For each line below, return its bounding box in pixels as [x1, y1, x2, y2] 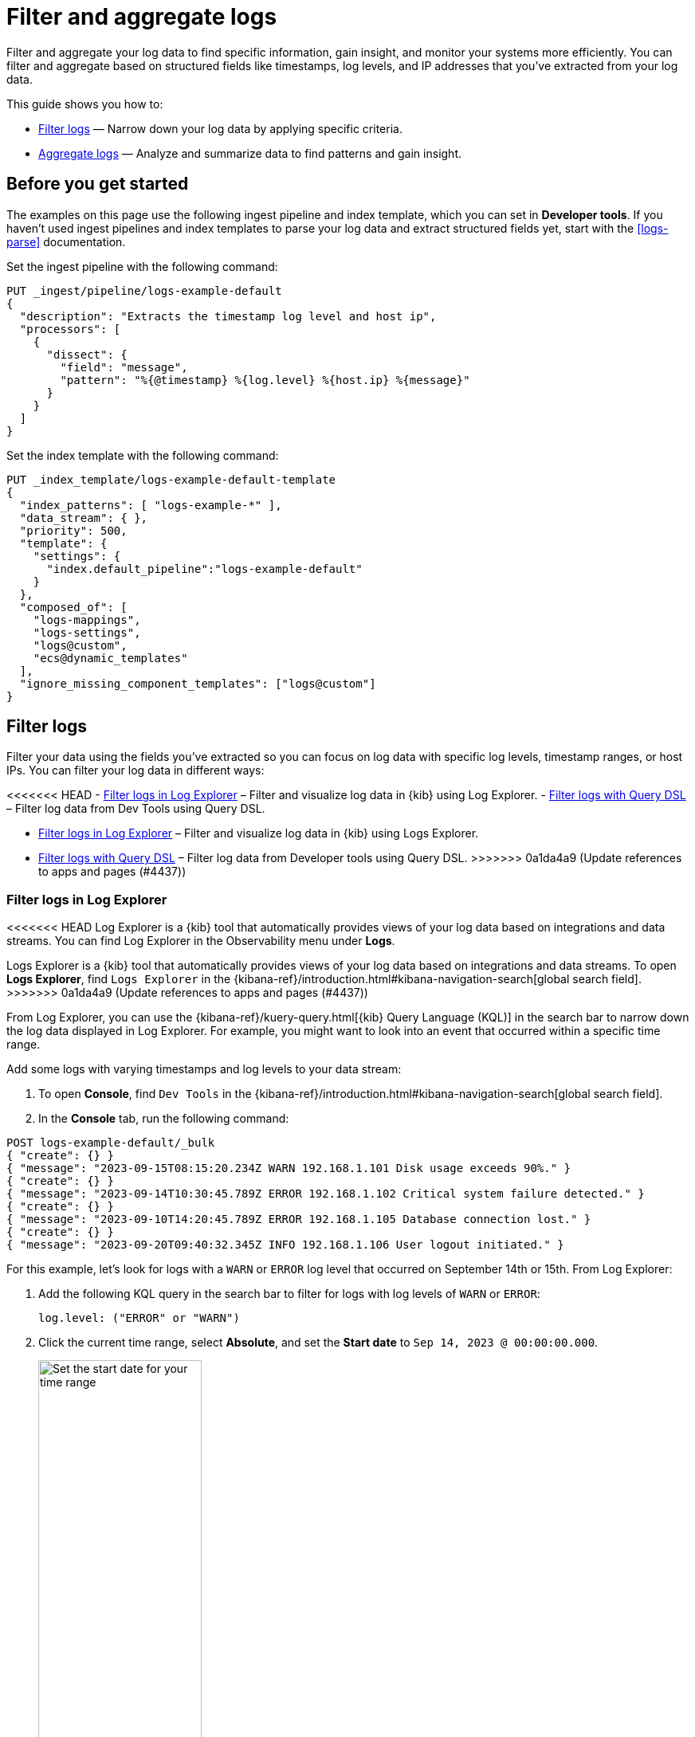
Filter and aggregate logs [6, 3, 277, 30]
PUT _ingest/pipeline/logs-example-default [6, 284, 282, 297]
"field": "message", [60, 360, 188, 374]
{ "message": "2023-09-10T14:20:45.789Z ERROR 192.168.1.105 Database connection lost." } [6, 1213, 591, 1226]
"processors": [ [19, 322, 121, 335]
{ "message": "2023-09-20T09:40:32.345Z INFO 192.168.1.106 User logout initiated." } [6, 1238, 564, 1252]
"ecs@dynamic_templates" [33, 651, 188, 665]
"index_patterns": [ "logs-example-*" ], [19, 498, 282, 512]
